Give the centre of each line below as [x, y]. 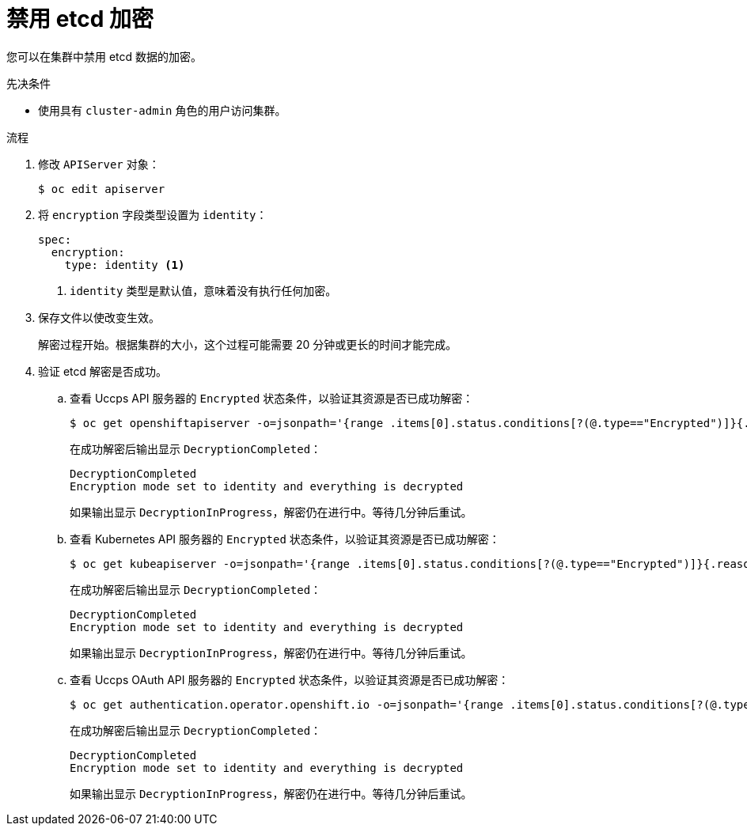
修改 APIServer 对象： [99, 164]
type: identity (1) [125, 265]
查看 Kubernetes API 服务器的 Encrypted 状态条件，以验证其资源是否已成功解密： [285, 539]
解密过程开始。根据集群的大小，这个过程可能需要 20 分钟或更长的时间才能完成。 [248, 344]
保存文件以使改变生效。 [99, 317]
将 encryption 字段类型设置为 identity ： [153, 214]
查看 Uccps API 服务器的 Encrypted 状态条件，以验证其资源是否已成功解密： [272, 398]
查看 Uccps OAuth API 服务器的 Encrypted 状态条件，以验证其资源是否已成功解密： [290, 679]
